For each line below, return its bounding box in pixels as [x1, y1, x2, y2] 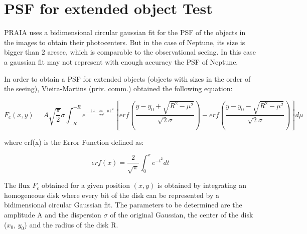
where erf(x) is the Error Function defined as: [4, 136, 144, 147]
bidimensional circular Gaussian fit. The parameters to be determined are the [4, 199, 242, 210]
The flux [4, 180, 30, 190]
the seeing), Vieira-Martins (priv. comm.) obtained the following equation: [4, 83, 233, 94]
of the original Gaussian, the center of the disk [110, 209, 253, 219]
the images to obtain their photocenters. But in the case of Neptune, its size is [4, 37, 245, 47]
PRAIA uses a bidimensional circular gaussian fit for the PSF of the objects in [4, 27, 246, 38]
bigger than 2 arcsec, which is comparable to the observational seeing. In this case [4, 47, 256, 57]
